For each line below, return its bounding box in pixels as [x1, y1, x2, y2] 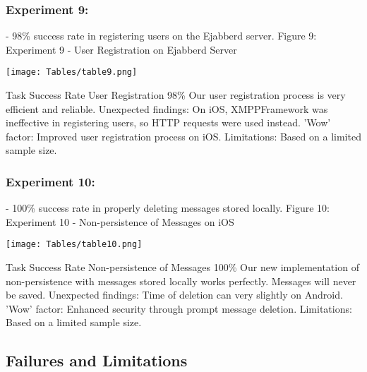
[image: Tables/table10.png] [6, 239, 143, 250]
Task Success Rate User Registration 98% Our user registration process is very [6, 88, 346, 102]
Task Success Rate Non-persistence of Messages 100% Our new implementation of [6, 260, 359, 275]
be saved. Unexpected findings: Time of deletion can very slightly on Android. [6, 287, 343, 302]
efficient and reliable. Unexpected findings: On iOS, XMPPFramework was [6, 101, 328, 116]
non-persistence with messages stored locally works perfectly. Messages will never [6, 273, 356, 288]
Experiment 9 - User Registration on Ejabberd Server [6, 42, 237, 56]
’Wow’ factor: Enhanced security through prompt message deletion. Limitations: [6, 301, 352, 316]
